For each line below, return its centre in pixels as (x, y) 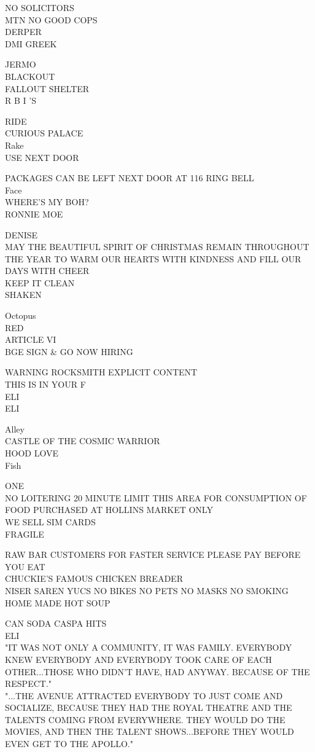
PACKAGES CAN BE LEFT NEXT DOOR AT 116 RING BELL (130, 178)
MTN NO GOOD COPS (51, 19)
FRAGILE (25, 534)
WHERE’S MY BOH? (47, 202)
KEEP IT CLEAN (40, 282)
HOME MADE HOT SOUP (58, 602)
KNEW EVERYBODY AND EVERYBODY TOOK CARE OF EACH (138, 659)
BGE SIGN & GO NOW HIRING (69, 351)
